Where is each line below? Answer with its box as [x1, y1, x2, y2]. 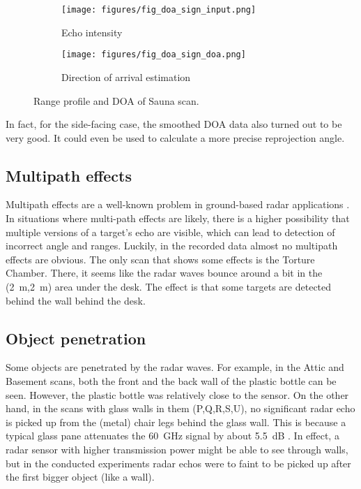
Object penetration [6, 327, 146, 349]
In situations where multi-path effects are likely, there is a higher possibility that [6, 211, 350, 226]
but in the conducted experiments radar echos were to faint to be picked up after [6, 455, 351, 470]
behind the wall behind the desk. [6, 293, 146, 307]
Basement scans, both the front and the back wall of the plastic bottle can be [6, 374, 337, 388]
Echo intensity [61, 24, 123, 39]
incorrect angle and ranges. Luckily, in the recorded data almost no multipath [6, 238, 338, 253]
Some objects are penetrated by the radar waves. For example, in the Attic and [6, 360, 344, 374]
